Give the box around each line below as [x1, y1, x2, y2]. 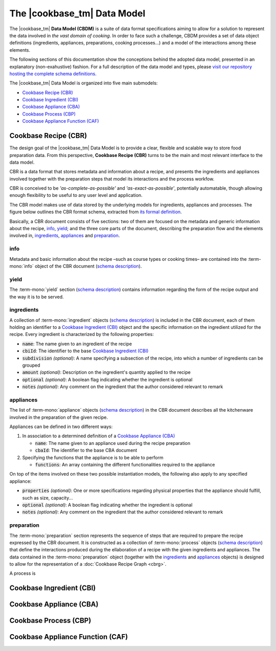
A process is [9, 570, 36, 576]
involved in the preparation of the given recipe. [9, 414, 108, 420]
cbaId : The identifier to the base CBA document [35, 447, 137, 454]
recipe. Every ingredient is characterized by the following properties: [9, 331, 154, 338]
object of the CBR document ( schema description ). [35, 263, 142, 269]
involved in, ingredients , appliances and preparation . [9, 233, 120, 239]
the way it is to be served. [9, 294, 64, 300]
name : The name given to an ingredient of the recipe [22, 341, 132, 347]
